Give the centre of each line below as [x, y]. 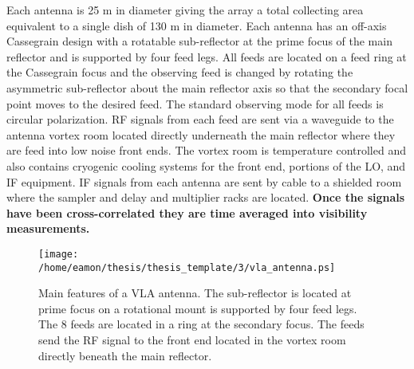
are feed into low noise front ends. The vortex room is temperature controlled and [206, 150]
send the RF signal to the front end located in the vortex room [192, 340]
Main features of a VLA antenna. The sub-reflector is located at [195, 293]
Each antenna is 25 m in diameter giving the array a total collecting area [185, 10]
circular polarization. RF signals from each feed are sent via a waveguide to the [200, 119]
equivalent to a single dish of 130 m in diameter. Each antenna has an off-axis [197, 25]
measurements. [48, 228]
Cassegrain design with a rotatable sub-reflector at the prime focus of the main [199, 41]
